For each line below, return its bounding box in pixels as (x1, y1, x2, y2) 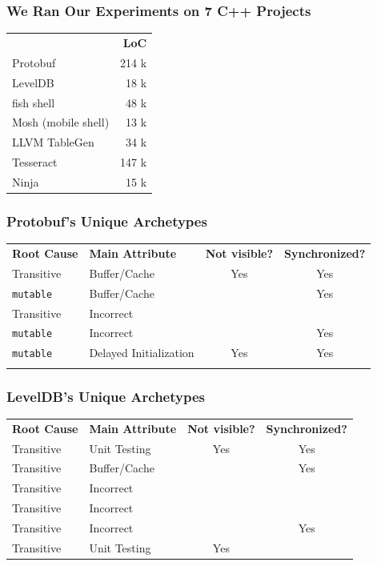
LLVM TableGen (12, 134, 94, 151)
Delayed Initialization (89, 344, 195, 361)
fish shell (12, 94, 55, 110)
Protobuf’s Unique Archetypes (6, 211, 207, 231)
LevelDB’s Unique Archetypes (6, 386, 205, 406)
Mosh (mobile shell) (12, 114, 110, 130)
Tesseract (12, 154, 58, 171)
